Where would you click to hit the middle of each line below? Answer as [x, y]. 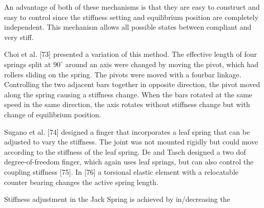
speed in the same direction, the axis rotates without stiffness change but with [127, 104]
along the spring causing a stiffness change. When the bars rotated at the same [128, 94]
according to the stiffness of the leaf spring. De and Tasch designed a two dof [125, 151]
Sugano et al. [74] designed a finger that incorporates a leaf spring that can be [127, 131]
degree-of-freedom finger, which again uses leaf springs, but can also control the [129, 162]
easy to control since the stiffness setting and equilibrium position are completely [131, 17]
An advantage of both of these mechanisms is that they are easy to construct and [132, 7]
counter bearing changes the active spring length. [81, 182]
